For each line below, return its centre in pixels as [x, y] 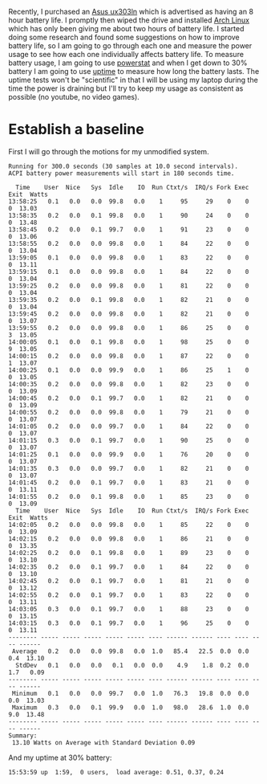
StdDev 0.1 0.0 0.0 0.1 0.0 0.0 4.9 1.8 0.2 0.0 [132, 665]
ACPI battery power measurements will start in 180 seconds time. [121, 173]
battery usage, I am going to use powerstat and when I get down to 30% [128, 63]
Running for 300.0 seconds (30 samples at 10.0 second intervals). [123, 166]
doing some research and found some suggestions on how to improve [124, 37]
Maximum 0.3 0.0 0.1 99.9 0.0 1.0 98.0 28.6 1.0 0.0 [130, 707]
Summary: [23, 735]
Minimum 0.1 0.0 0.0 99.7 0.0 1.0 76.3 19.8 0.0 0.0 [130, 693]
